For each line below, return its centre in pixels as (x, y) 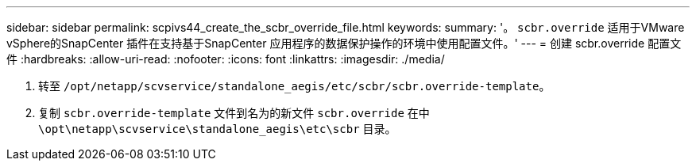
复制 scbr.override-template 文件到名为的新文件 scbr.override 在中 (234, 113)
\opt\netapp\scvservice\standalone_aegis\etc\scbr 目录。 (217, 129)
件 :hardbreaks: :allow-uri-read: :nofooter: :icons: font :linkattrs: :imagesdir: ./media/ (226, 59)
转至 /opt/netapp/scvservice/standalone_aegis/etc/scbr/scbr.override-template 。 (294, 86)
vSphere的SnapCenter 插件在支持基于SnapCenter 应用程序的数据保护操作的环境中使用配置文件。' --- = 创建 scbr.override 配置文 (344, 43)
